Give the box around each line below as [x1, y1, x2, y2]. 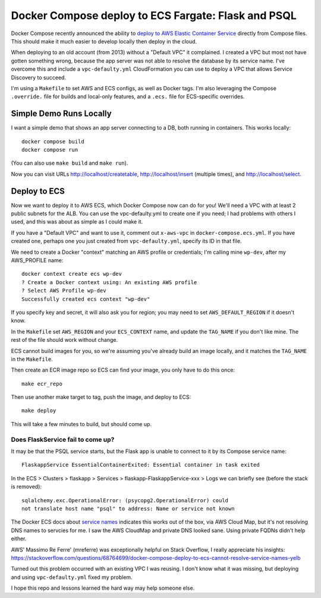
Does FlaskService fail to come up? [11, 435, 115, 443]
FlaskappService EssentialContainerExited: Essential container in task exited [21, 461, 260, 468]
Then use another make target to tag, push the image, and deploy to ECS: [11, 394, 191, 401]
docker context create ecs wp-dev [21, 270, 122, 278]
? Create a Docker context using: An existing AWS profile [21, 279, 197, 285]
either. [11, 535, 27, 542]
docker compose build [21, 138, 84, 145]
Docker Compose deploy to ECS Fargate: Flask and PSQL [11, 9, 297, 22]
